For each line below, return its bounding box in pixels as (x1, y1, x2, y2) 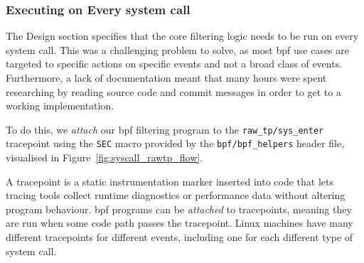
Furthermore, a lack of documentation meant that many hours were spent (6, 70, 327, 85)
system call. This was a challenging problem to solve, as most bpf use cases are (6, 42, 349, 57)
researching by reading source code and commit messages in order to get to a (6, 84, 341, 99)
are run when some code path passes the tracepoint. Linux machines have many (6, 215, 353, 230)
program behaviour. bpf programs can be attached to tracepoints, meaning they (6, 201, 352, 216)
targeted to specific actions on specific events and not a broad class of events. (6, 56, 343, 71)
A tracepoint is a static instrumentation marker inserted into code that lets (6, 173, 334, 188)
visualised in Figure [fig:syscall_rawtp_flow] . (6, 150, 203, 165)
